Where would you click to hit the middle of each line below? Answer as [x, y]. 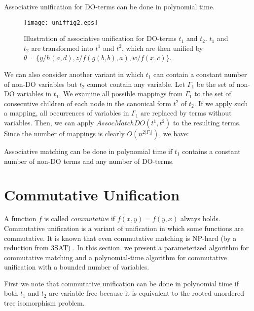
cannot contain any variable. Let [136, 84]
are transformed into [62, 48]
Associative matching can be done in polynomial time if [88, 151]
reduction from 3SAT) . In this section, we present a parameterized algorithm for [127, 248]
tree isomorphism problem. [44, 303]
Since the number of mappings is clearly [64, 133]
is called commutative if [80, 218]
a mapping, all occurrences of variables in [67, 113]
